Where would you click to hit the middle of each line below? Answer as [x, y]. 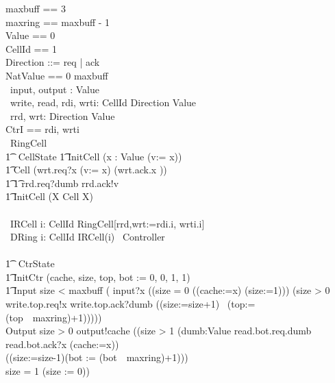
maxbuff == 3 [36, 8]
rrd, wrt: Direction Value [62, 115]
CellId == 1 [32, 48]
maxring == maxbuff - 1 [58, 22]
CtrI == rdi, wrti [42, 129]
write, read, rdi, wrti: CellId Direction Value [103, 102]
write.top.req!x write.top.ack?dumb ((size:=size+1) [113, 304]
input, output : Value [54, 89]
